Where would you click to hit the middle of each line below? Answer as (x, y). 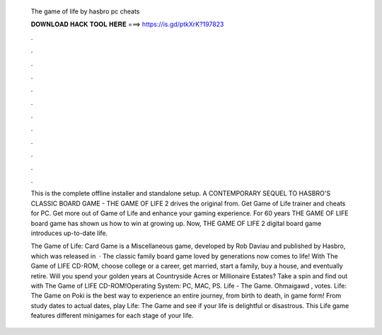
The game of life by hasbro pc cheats (85, 11)
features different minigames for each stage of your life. (112, 316)
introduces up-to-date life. (69, 233)
